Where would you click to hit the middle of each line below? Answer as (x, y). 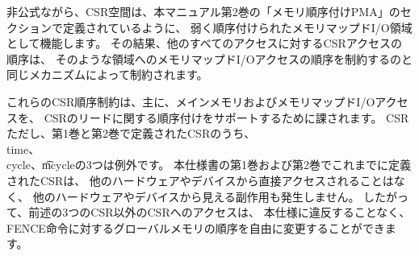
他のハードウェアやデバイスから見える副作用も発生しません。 (196, 196)
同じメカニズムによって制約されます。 (107, 74)
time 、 (23, 149)
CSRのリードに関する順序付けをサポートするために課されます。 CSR (226, 117)
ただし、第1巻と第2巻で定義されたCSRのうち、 (131, 133)
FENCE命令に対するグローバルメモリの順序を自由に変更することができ (196, 227)
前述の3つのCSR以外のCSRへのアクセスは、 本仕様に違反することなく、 (220, 212)
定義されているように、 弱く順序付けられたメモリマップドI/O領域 (237, 27)
